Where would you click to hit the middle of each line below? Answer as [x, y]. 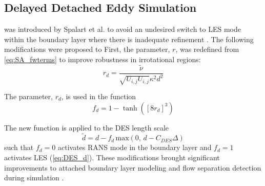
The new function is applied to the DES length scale [86, 127]
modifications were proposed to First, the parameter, [87, 49]
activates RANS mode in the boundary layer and [135, 147]
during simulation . [34, 178]
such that [19, 147]
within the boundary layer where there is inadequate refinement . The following [129, 39]
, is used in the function [99, 96]
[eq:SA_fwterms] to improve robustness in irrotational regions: [103, 59]
